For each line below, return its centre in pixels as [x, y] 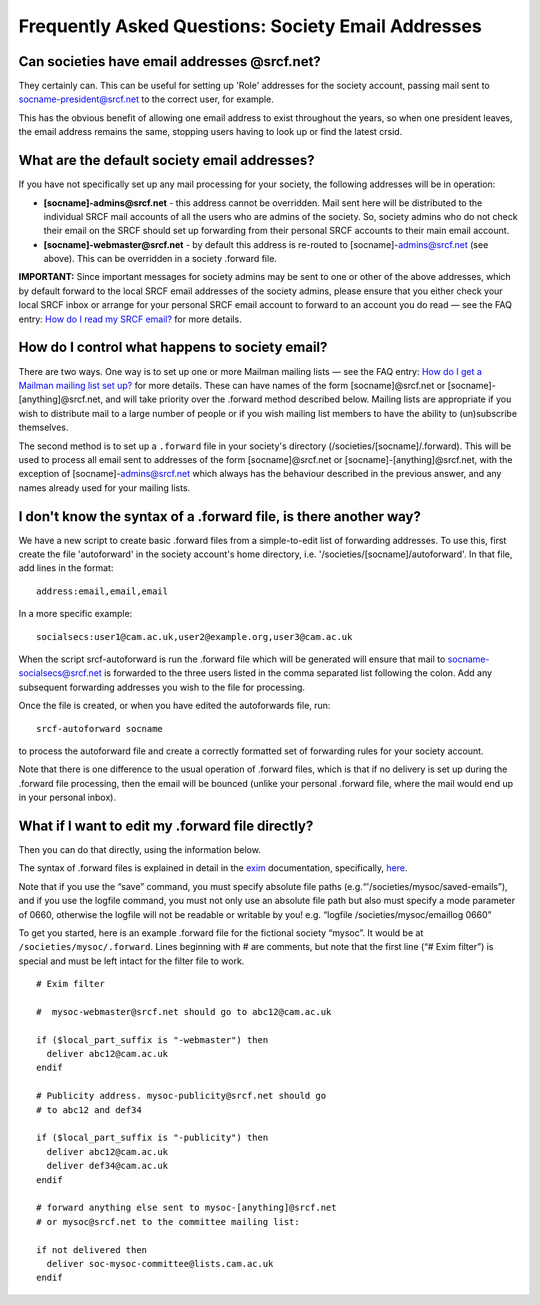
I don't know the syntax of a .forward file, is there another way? [220, 516]
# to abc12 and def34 [89, 1109]
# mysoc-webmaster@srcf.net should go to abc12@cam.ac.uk [184, 1011]
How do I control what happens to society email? [173, 347]
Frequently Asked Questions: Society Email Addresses [250, 26]
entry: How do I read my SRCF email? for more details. [130, 319]
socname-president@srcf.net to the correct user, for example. [146, 99]
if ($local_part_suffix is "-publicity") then [152, 1138]
